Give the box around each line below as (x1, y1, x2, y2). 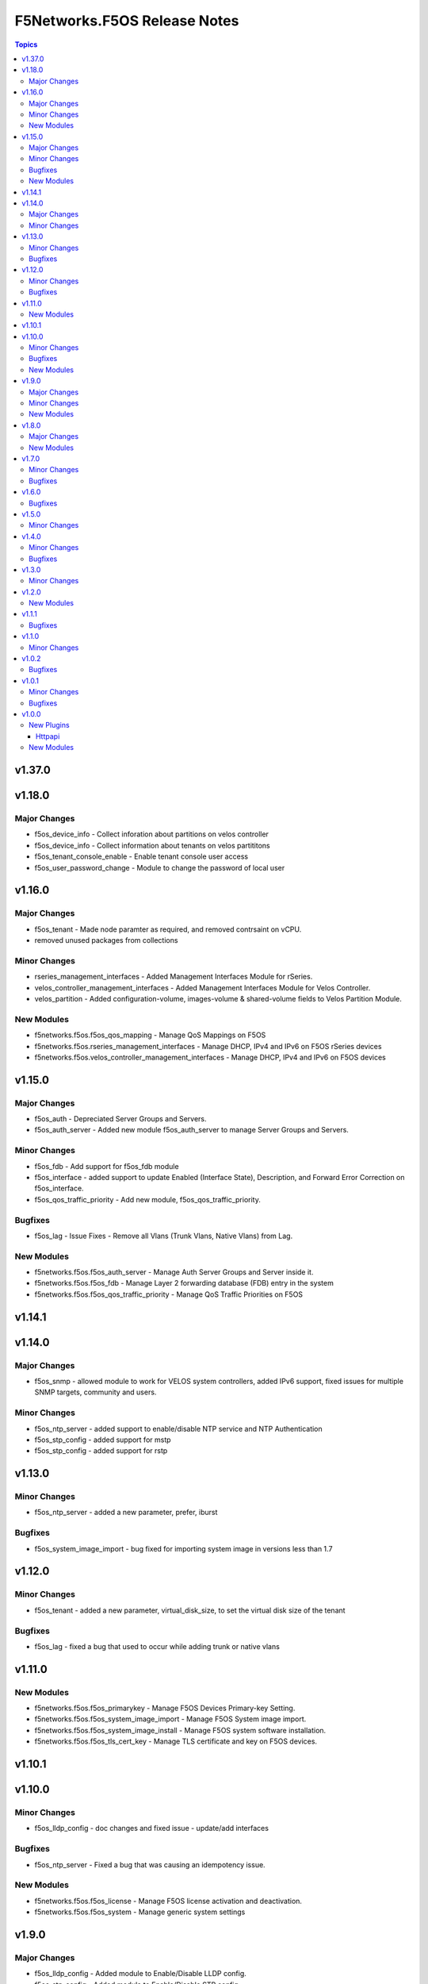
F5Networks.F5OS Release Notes (14, 12, 239, 29)
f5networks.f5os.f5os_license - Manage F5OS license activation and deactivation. (34, 1896, 303, 1905)
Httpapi (36, 731, 60, 741)
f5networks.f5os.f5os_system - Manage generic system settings (34, 1907, 246, 1917)
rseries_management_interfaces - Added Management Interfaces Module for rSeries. (34, 972, 313, 982)
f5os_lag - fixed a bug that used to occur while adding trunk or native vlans (34, 1641, 281, 1651)
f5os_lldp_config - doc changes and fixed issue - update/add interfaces (34, 1824, 269, 1833)
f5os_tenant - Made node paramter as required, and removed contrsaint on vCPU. (34, 925, 302, 934)
